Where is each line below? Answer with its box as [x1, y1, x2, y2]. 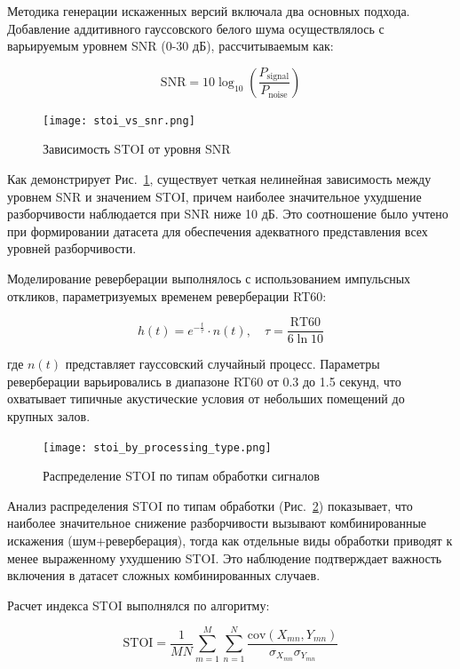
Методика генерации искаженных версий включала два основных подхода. [7, 2, 410, 20]
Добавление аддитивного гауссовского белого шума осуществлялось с [7, 19, 385, 37]
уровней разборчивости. [7, 239, 137, 258]
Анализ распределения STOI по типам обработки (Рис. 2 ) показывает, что [7, 496, 413, 514]
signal [266, 72, 289, 82]
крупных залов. [7, 407, 91, 426]
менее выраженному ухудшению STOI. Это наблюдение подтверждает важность [7, 548, 442, 567]
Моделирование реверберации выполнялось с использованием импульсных [7, 269, 411, 287]
